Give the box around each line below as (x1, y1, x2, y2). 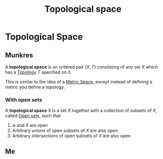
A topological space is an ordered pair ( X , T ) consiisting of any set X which (5, 64, 158, 70)
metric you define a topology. (5, 84, 65, 90)
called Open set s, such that (5, 113, 61, 119)
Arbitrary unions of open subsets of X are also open (12, 127, 118, 134)
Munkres (5, 51, 34, 59)
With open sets (5, 96, 42, 103)
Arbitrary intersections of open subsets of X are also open (12, 133, 131, 139)
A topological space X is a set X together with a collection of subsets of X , (5, 108, 157, 114)
